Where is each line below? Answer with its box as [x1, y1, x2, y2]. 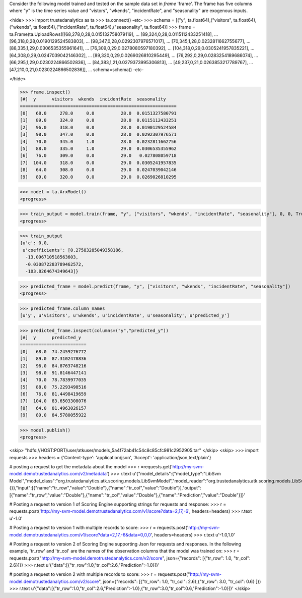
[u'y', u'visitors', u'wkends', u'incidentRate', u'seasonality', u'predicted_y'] [20, 312, 230, 318]
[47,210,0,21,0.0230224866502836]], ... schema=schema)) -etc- [9, 66, 144, 73]
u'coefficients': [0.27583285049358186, [23, 247, 124, 253]
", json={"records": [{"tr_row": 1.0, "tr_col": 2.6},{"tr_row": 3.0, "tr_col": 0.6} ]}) [98, 578, 261, 584]
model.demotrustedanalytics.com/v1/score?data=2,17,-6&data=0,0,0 [9, 531, 151, 537]
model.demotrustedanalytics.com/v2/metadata [9, 471, 107, 477]
